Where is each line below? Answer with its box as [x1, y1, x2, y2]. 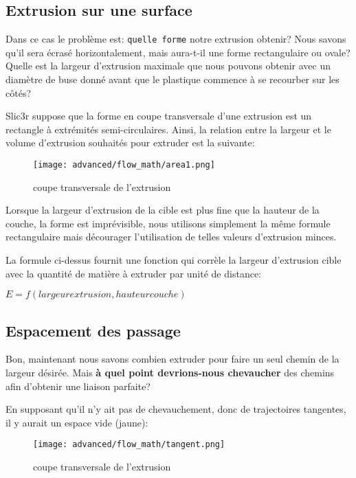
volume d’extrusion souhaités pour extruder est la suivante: [5, 135, 255, 150]
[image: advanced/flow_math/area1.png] [33, 160, 215, 170]
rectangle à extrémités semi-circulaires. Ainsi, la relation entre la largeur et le [5, 122, 331, 136]
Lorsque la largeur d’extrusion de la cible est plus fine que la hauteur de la [5, 203, 320, 217]
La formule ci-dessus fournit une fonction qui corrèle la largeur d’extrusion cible [5, 253, 342, 267]
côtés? [5, 85, 32, 100]
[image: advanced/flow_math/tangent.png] [33, 440, 225, 450]
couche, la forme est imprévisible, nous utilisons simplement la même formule [5, 216, 331, 230]
